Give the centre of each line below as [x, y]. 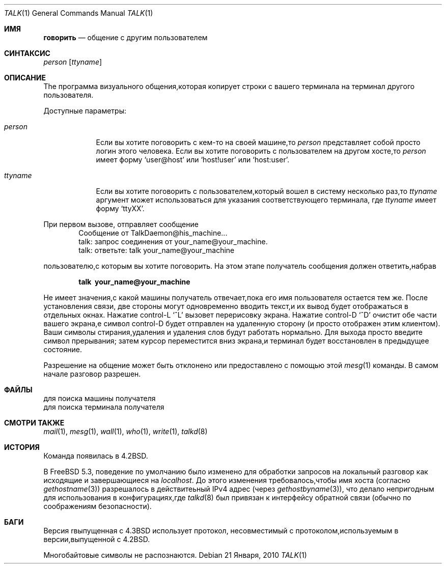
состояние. [63, 349]
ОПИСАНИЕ [25, 78]
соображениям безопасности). [97, 506]
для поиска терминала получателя [104, 407]
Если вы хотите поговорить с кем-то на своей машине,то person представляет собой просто [258, 142]
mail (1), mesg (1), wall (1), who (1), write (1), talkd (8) [126, 431]
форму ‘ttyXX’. [120, 208]
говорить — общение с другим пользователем [126, 37]
